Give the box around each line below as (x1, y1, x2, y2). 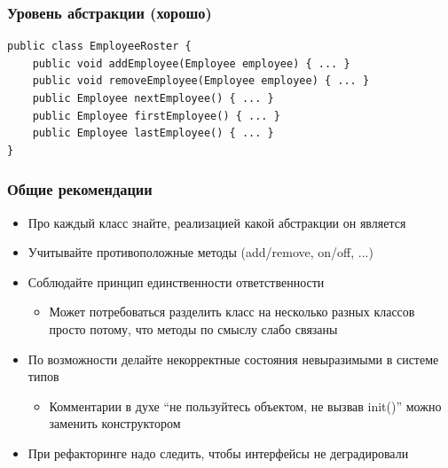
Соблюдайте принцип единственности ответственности (28, 272, 325, 291)
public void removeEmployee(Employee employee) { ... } (32, 74, 370, 88)
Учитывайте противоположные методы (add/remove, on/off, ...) (28, 243, 373, 261)
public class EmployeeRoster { (7, 40, 192, 53)
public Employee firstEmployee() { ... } (32, 109, 280, 122)
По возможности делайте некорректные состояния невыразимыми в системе (28, 349, 439, 368)
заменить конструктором (49, 414, 181, 433)
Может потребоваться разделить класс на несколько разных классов (49, 302, 415, 321)
